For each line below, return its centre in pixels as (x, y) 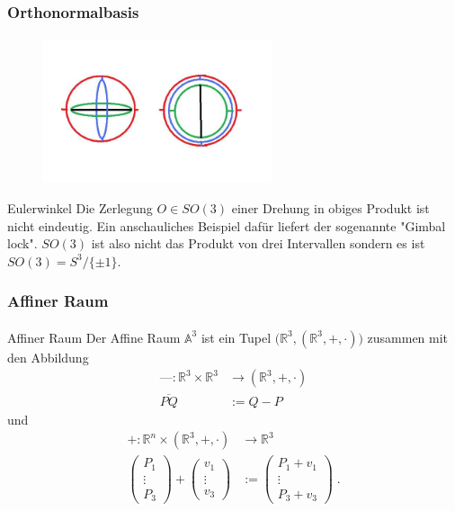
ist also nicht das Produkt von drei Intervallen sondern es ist (258, 243)
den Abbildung (48, 357)
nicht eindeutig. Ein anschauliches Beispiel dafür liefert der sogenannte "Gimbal (227, 225)
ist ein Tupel (236, 337)
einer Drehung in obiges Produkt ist (330, 208)
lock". (22, 243)
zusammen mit (408, 337)
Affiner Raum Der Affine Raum (94, 337)
